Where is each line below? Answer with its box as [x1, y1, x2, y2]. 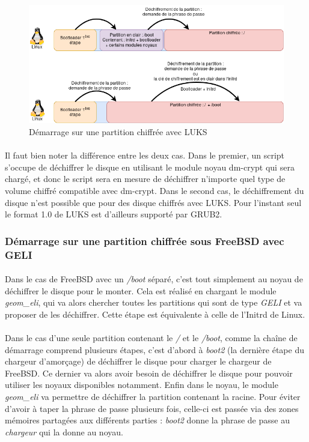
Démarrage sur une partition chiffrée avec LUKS [29, 125, 207, 138]
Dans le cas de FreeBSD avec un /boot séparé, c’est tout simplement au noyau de [5, 273, 303, 285]
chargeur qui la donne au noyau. [5, 425, 123, 438]
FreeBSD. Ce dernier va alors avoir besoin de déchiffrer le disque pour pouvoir [5, 366, 293, 379]
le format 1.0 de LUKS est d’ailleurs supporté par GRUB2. [5, 208, 222, 220]
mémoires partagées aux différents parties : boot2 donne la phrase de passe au [5, 414, 290, 426]
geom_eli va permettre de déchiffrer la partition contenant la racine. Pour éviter [5, 390, 301, 402]
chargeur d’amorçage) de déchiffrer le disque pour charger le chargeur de [5, 355, 272, 368]
